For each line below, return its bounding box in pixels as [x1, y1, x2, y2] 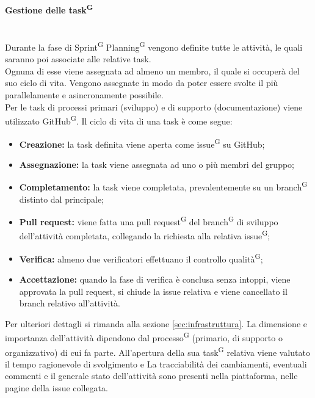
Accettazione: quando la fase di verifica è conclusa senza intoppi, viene [19, 272, 291, 285]
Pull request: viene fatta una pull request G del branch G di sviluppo [19, 214, 278, 228]
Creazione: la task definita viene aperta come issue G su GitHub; [19, 136, 265, 150]
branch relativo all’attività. [19, 297, 120, 309]
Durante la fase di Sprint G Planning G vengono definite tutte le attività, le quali [5, 39, 303, 53]
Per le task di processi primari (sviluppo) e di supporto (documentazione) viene [5, 100, 303, 113]
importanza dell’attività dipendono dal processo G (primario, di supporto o [5, 330, 283, 344]
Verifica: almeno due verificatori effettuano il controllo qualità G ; [19, 250, 263, 265]
